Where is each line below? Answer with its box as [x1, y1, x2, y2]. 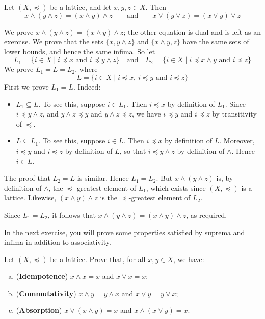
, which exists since [146, 182, 206, 193]
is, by [216, 172, 233, 183]
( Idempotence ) [16, 271, 68, 281]
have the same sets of [182, 36, 249, 47]
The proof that [4, 172, 51, 183]
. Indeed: [73, 81, 101, 92]
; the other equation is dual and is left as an [123, 26, 261, 37]
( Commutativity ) [16, 287, 76, 298]
